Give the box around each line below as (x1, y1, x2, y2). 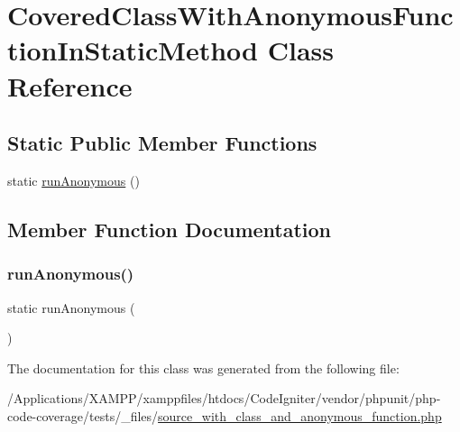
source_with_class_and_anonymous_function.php (158, 406, 442, 425)
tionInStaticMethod (7, 32, 258, 69)
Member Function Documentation (7, 215, 332, 243)
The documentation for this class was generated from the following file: (7, 358, 400, 377)
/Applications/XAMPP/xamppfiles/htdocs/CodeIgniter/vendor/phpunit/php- (7, 389, 441, 408)
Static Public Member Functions (7, 129, 317, 157)
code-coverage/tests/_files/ (7, 406, 159, 425)
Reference (7, 67, 133, 104)
